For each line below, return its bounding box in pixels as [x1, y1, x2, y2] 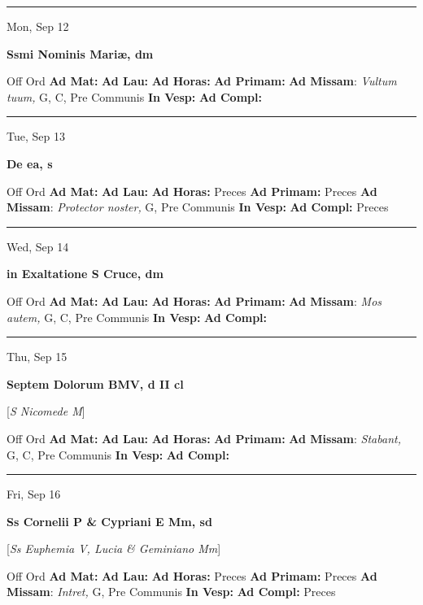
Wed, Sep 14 [7, 237, 69, 255]
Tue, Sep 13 [7, 128, 65, 145]
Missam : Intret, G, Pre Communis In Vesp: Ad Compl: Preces [7, 583, 336, 600]
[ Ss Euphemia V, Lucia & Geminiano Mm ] [7, 540, 221, 557]
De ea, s [7, 155, 53, 172]
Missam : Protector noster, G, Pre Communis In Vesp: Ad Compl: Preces [7, 198, 389, 215]
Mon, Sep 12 [7, 18, 69, 34]
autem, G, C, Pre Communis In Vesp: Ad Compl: [7, 308, 268, 325]
